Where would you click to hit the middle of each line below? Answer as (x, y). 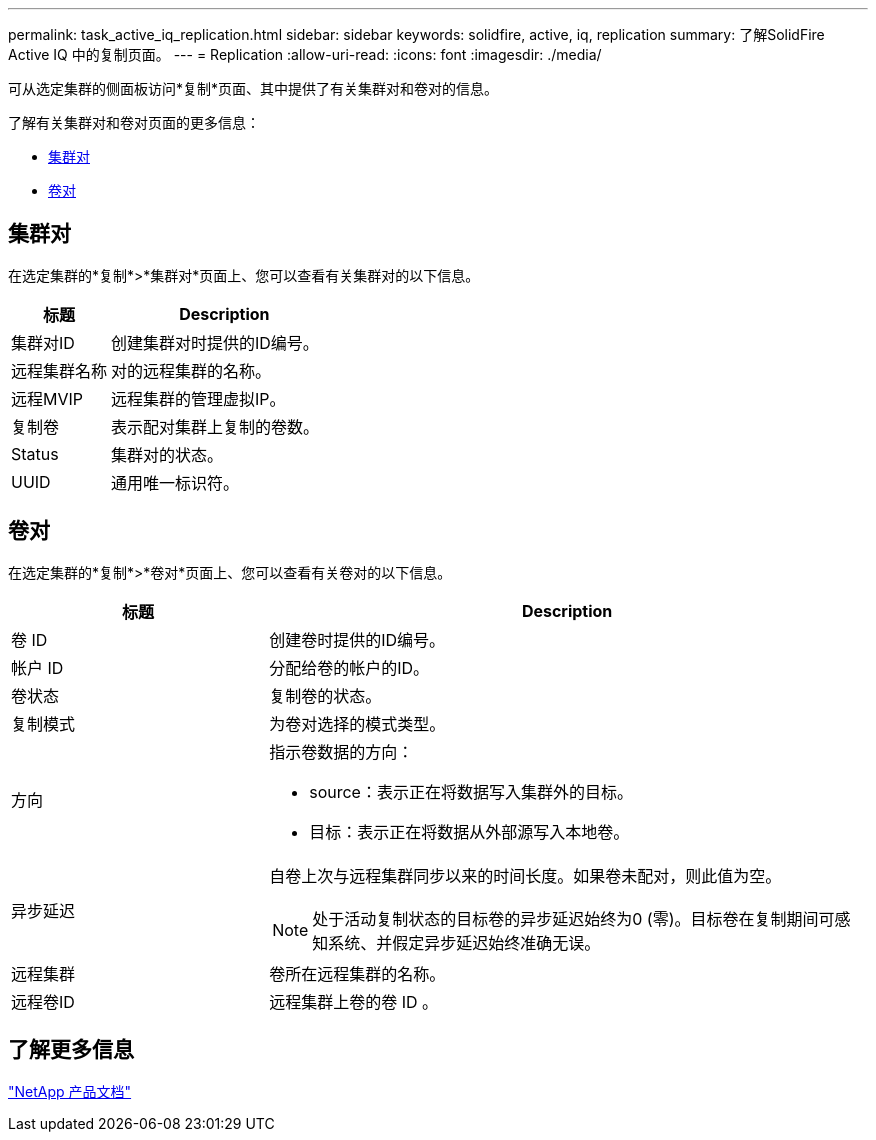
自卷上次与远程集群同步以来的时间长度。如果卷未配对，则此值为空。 (525, 875)
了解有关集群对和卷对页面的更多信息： (134, 122)
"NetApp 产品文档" (70, 1091)
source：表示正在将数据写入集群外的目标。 (471, 791)
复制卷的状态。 (325, 695)
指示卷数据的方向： (341, 751)
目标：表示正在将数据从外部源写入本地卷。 (469, 831)
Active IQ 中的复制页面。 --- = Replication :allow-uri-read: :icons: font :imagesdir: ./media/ (305, 54)
